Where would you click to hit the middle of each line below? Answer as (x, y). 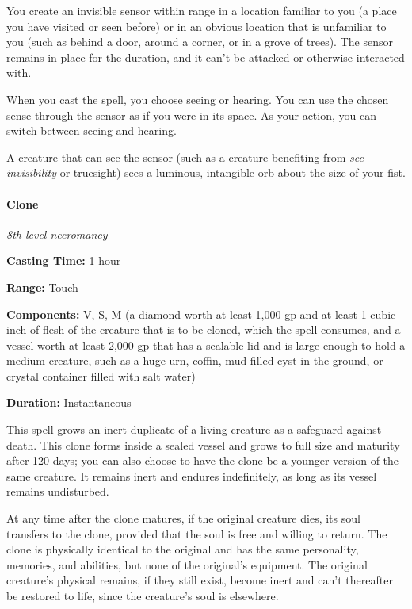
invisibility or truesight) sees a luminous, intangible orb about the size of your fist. (206, 172)
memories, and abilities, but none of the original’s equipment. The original (187, 564)
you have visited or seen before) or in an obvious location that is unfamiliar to (196, 26)
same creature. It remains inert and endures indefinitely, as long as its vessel (192, 475)
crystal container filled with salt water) (101, 375)
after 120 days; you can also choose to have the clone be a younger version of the (203, 460)
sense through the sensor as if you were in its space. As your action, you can (191, 115)
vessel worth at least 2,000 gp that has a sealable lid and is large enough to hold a (206, 345)
